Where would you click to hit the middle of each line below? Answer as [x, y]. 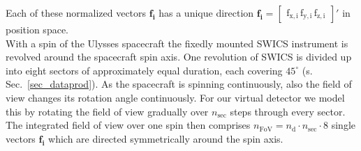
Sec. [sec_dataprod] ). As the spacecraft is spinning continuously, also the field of [179, 84]
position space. [37, 29]
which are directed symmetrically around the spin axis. [166, 138]
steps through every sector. [288, 111]
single [344, 125]
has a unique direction [206, 13]
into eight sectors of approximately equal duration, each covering [144, 70]
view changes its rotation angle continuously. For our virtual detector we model [175, 97]
